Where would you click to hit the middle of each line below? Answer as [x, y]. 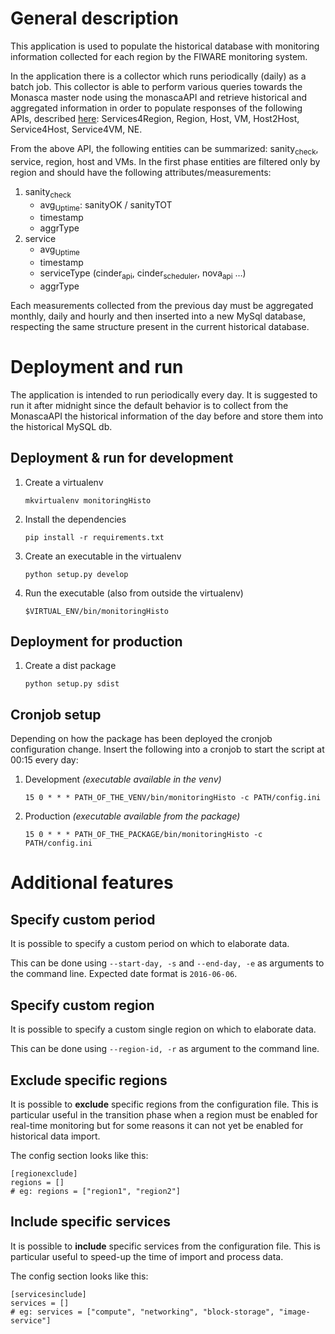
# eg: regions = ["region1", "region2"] [96, 1191]
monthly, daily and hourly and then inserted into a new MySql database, [158, 316]
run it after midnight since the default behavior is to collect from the [149, 405]
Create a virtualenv [64, 482]
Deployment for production [96, 642]
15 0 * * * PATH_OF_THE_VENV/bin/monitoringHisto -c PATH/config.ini [173, 798]
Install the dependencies [75, 519]
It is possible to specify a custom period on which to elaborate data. [150, 944]
